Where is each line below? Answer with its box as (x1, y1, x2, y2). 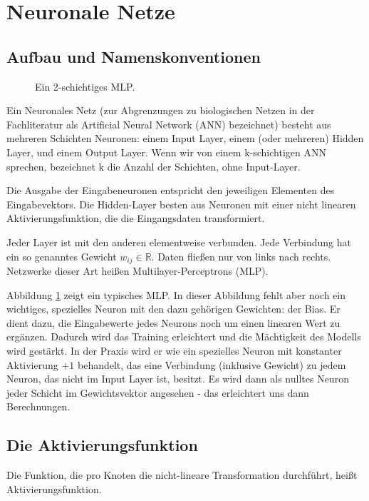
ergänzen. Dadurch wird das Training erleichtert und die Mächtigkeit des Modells (6, 329, 361, 344)
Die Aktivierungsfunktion (6, 434, 198, 456)
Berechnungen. (6, 399, 71, 414)
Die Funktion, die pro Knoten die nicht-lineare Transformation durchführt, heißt (6, 467, 358, 482)
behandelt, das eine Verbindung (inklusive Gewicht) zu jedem (78, 357, 346, 372)
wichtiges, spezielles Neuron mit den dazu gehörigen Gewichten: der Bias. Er (6, 301, 341, 316)
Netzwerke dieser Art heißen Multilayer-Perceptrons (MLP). (6, 263, 269, 278)
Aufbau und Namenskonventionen (6, 45, 261, 67)
